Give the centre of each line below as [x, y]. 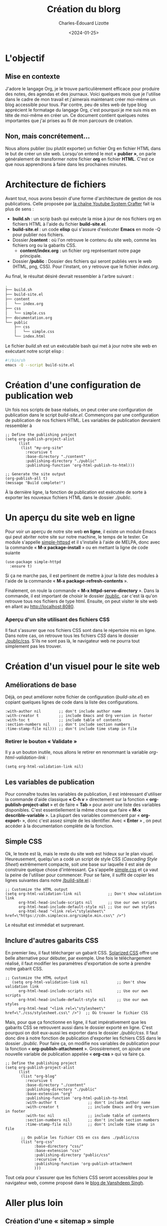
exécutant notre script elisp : [34, 351]
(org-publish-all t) [27, 478]
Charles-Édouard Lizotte [84, 23]
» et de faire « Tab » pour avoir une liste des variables [105, 805]
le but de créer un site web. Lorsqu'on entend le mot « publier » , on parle [81, 153]
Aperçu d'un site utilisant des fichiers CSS [57, 619]
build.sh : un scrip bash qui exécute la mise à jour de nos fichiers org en [87, 218]
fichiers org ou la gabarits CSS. [44, 245]
